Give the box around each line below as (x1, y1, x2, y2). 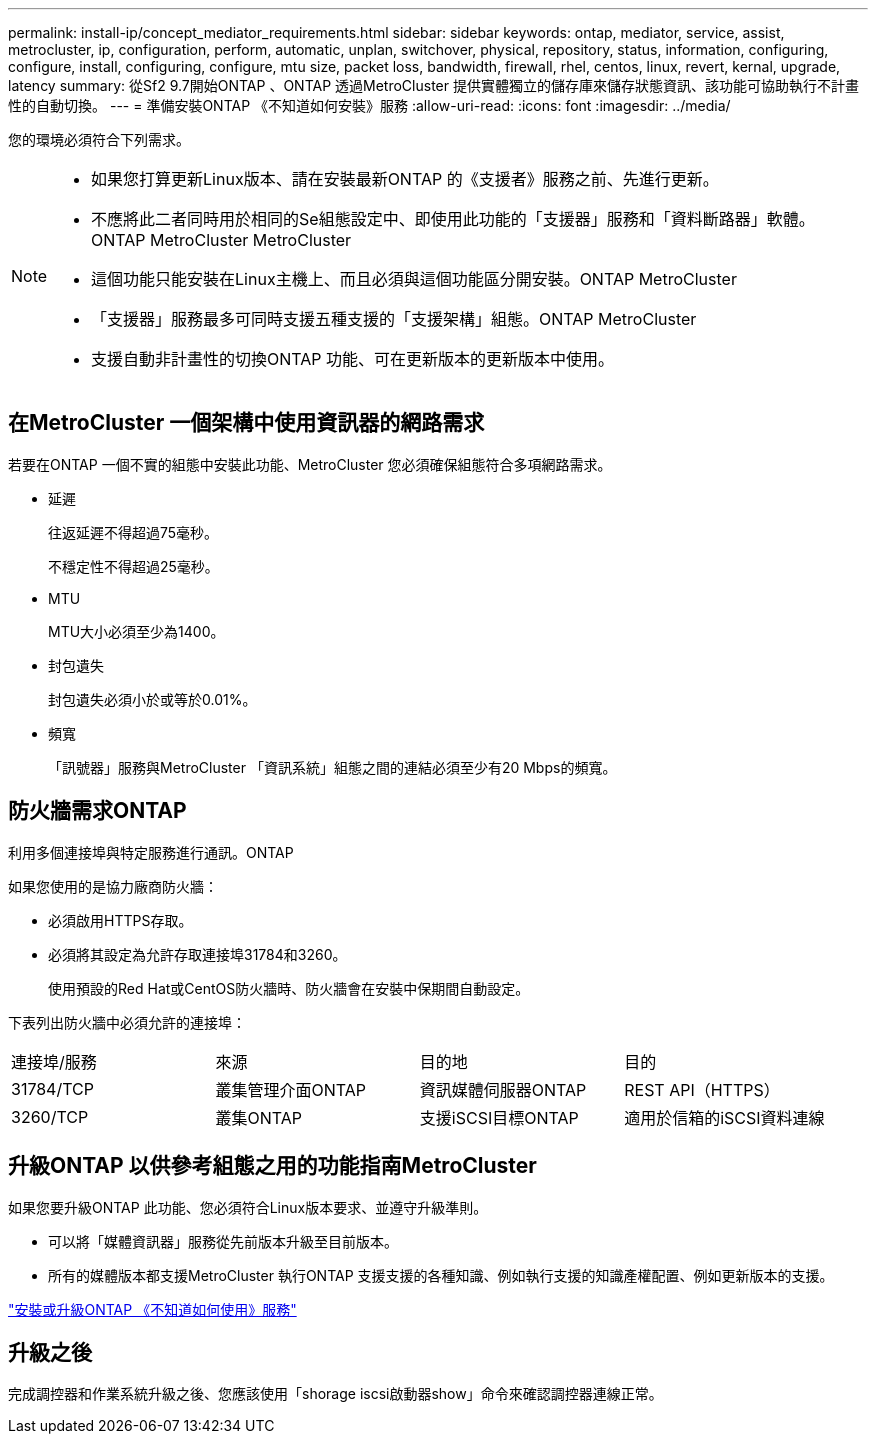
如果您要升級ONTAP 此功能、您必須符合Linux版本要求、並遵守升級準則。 (8, 1198, 488, 1216)
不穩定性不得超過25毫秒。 (48, 557, 219, 575)
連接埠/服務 (11, 1051, 97, 1072)
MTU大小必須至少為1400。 (48, 622, 225, 640)
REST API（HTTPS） (624, 1079, 780, 1100)
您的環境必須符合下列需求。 (8, 131, 190, 148)
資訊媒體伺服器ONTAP (419, 1079, 587, 1100)
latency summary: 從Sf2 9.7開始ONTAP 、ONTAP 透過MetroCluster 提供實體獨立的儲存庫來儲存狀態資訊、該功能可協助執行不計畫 (8, 77, 859, 94)
